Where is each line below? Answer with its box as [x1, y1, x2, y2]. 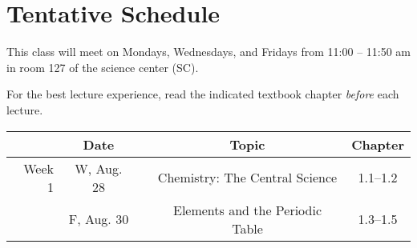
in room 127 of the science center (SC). [6, 58, 199, 75]
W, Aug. [75, 158, 123, 178]
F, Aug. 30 [68, 210, 129, 228]
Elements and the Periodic [172, 200, 322, 219]
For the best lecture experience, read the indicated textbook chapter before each [6, 86, 399, 102]
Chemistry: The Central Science [157, 168, 338, 186]
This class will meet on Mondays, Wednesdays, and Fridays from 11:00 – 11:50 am [6, 43, 411, 60]
